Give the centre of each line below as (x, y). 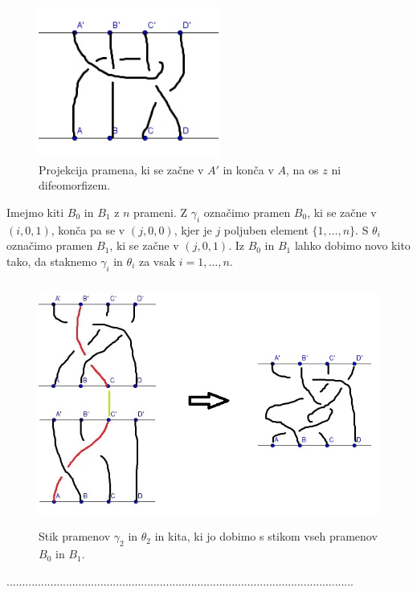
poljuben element (266, 229)
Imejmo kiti (35, 212)
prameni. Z (161, 212)
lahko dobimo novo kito (352, 245)
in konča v (248, 169)
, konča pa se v (88, 229)
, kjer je (193, 229)
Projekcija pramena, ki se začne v (121, 169)
